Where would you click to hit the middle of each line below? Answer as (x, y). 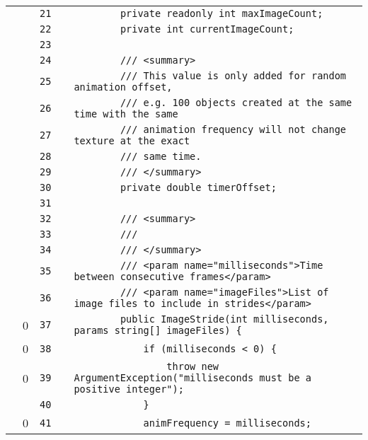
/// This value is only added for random (233, 76)
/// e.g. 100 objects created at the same (236, 103)
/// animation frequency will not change (233, 129)
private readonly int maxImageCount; (222, 13)
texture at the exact (132, 141)
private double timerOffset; (198, 187)
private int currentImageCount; (207, 29)
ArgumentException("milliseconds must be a (192, 378)
